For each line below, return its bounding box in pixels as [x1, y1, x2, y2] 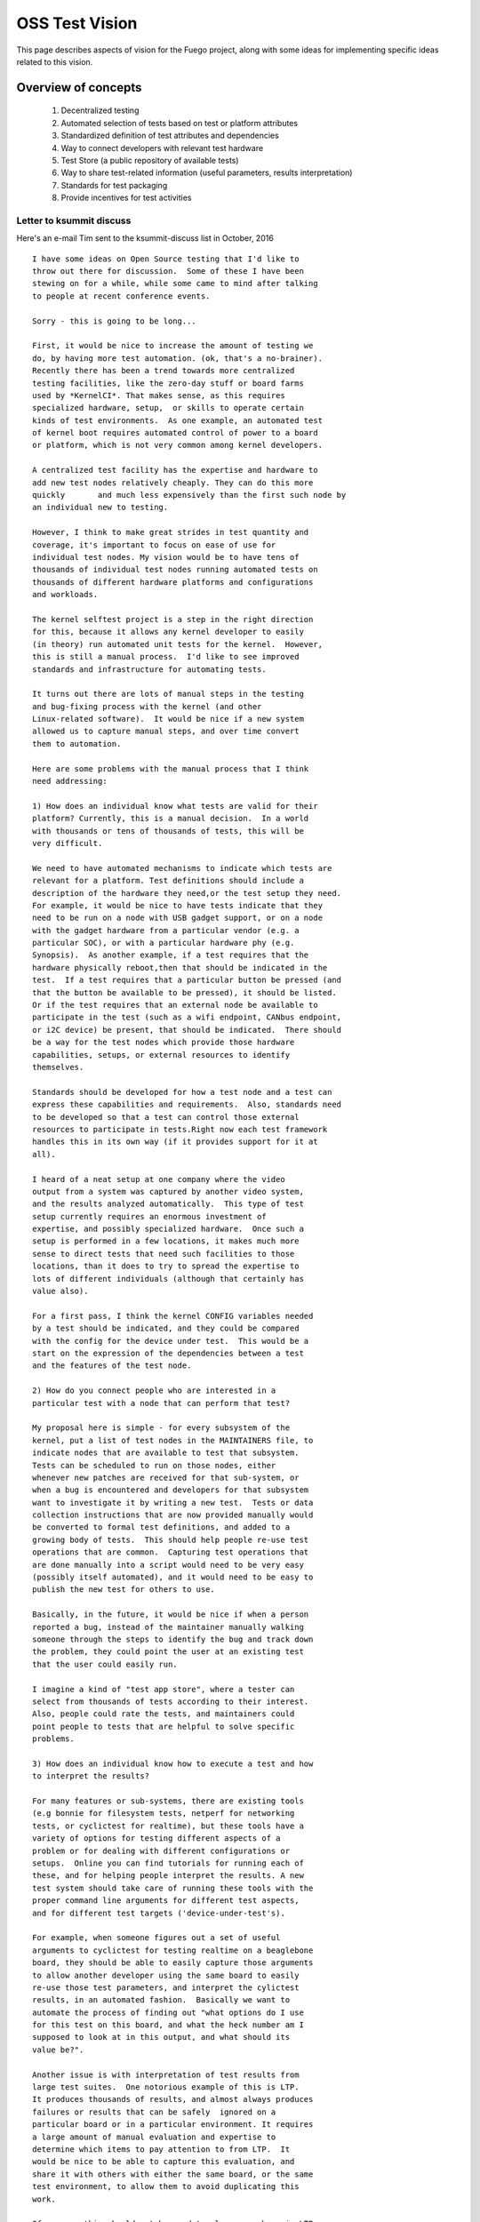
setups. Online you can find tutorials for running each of [32, 1858, 304, 1868]
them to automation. [32, 739, 122, 748]
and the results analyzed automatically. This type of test [32, 1199, 304, 1209]
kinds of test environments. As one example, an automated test [32, 415, 324, 426]
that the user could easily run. [32, 1659, 178, 1669]
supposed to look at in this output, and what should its [32, 2032, 291, 2042]
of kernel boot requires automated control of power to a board [32, 428, 319, 438]
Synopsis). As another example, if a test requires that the [32, 950, 309, 960]
